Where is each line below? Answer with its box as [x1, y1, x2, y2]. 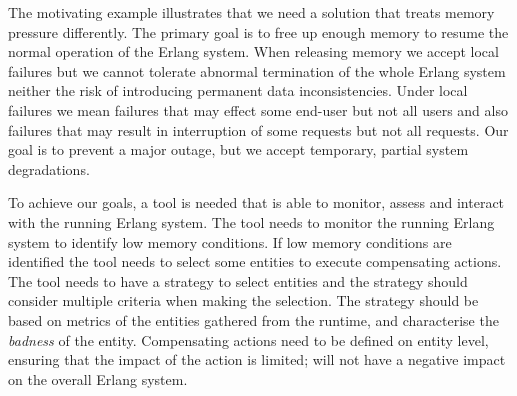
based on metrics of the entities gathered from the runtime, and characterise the [8, 309, 499, 330]
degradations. [8, 158, 90, 179]
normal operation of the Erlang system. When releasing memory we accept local [8, 41, 499, 62]
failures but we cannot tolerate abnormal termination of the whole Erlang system [8, 60, 506, 81]
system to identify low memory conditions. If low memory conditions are [8, 231, 452, 252]
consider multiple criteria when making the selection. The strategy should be [8, 290, 479, 311]
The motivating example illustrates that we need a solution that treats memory [8, 2, 495, 22]
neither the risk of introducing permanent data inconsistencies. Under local [8, 80, 468, 101]
